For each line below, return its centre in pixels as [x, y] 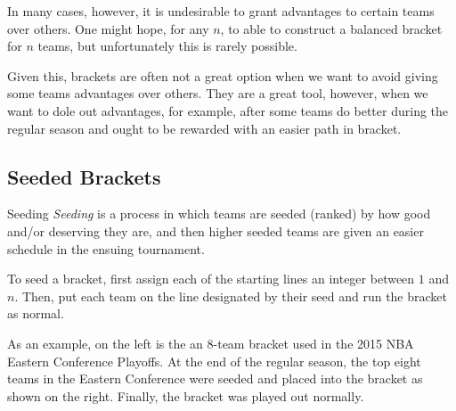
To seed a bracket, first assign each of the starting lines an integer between [211, 279]
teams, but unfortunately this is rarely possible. [167, 46]
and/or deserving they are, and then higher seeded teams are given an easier [216, 230]
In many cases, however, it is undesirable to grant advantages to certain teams [221, 11]
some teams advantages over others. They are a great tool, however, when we [218, 93]
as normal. [36, 313]
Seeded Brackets [84, 176]
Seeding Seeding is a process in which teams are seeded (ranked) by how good [219, 214]
